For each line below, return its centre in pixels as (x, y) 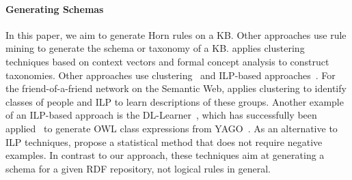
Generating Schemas (55, 9)
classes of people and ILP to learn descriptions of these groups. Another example (175, 101)
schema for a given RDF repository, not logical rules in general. (138, 168)
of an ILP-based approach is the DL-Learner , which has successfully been (161, 115)
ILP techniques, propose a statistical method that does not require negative (164, 141)
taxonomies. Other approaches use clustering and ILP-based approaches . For (171, 75)
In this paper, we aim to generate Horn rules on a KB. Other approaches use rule (176, 34)
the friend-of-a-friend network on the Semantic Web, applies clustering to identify (176, 88)
